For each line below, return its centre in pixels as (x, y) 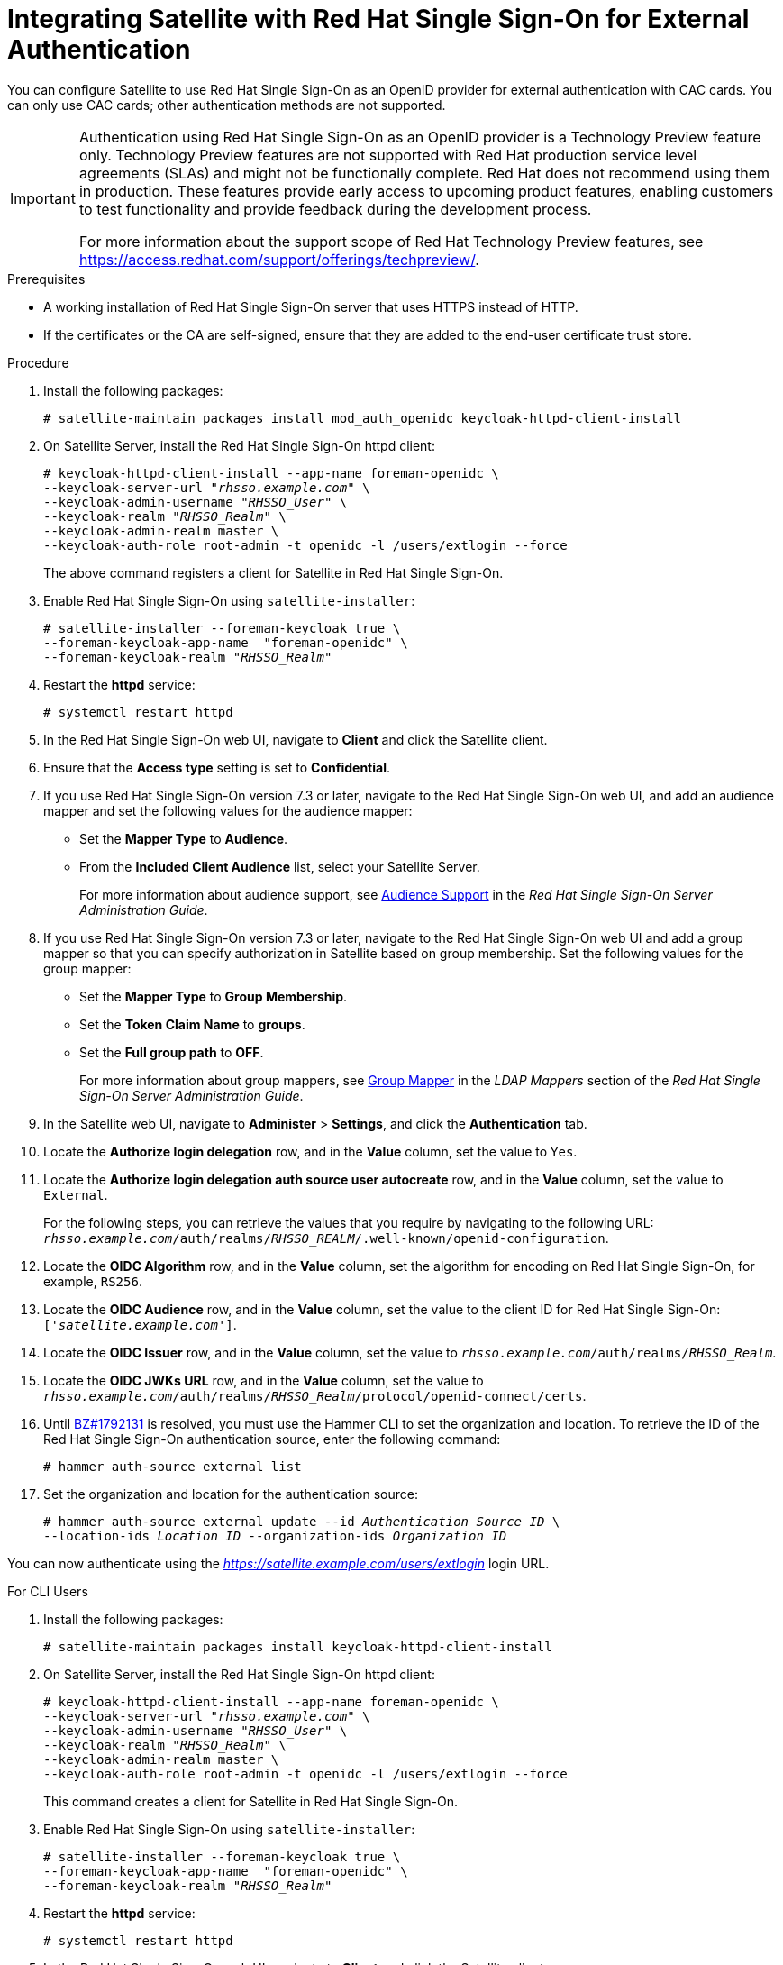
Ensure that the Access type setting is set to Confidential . (217, 767)
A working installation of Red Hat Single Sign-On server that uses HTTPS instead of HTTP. (311, 306)
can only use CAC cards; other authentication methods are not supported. (227, 105)
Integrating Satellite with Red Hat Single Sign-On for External (378, 19)
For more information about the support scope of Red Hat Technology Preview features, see (391, 241)
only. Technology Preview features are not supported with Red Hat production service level (388, 155)
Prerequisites (46, 279)
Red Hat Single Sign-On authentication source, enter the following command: (272, 1439)
